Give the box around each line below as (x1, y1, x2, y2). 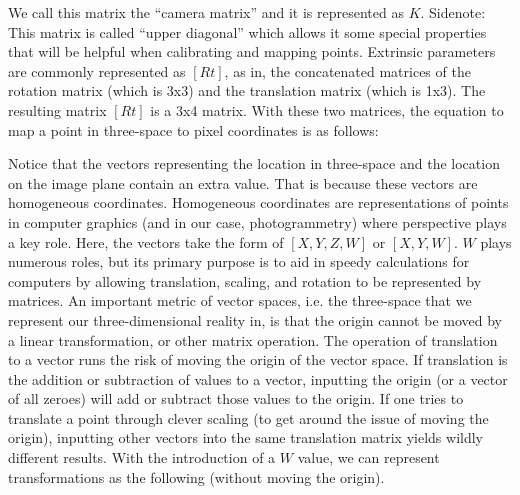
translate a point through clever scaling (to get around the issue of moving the (8, 407, 489, 428)
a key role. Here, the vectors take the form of (8, 231, 284, 252)
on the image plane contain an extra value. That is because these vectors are (8, 172, 478, 193)
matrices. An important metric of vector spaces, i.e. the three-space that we (8, 290, 472, 311)
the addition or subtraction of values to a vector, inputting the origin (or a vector (8, 368, 508, 389)
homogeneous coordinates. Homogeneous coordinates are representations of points (8, 192, 509, 213)
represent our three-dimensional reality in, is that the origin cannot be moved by (8, 309, 502, 330)
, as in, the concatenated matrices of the (224, 60, 471, 81)
